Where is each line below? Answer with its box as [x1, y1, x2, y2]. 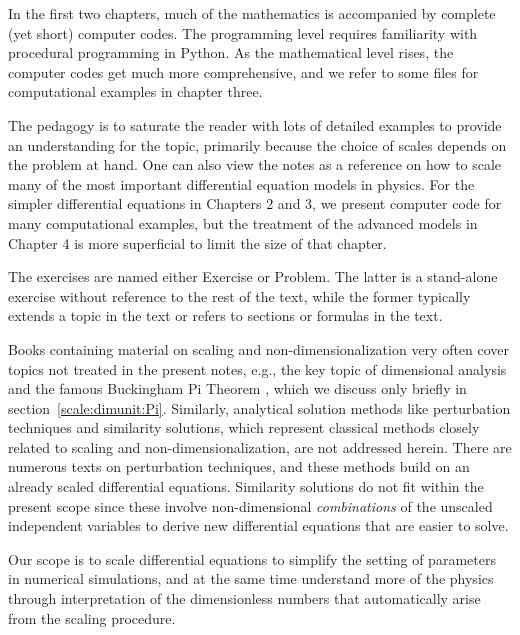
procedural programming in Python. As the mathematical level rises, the [8, 42, 454, 63]
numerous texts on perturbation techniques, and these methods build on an [8, 456, 470, 477]
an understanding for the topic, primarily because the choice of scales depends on [8, 134, 507, 155]
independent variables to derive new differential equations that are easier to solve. [8, 515, 509, 536]
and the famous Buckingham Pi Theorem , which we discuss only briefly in [8, 378, 467, 399]
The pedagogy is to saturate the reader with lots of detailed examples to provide [8, 114, 502, 135]
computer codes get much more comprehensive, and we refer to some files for [8, 61, 479, 82]
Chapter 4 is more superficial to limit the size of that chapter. [8, 232, 387, 253]
